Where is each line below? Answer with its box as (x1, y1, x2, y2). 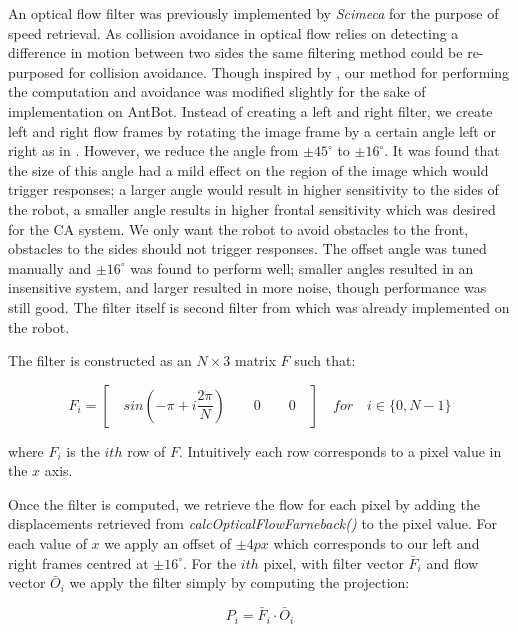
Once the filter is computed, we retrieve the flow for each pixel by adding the (8, 493, 480, 514)
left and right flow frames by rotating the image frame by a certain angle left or (8, 120, 496, 141)
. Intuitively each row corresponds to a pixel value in (179, 440, 502, 461)
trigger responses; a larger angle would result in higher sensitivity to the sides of (8, 179, 499, 200)
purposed (8, 61, 64, 82)
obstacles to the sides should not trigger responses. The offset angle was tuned (8, 238, 487, 259)
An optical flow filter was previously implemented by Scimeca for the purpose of (8, 3, 499, 23)
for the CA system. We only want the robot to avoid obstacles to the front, (8, 218, 469, 239)
